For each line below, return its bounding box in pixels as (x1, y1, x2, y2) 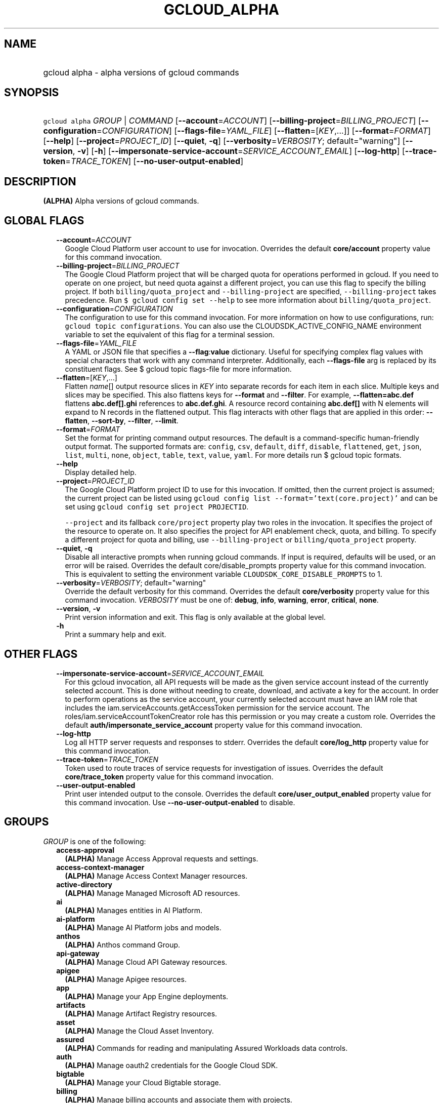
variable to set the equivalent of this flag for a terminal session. (65, 330, 275, 339)
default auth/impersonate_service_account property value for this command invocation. (65, 720, 363, 729)
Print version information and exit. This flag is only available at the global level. (65, 613, 326, 622)
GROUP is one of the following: (43, 837, 146, 846)
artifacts (56, 1000, 85, 1009)
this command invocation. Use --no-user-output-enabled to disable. (65, 798, 295, 807)
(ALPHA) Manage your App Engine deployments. (65, 992, 229, 1001)
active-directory (56, 880, 112, 889)
